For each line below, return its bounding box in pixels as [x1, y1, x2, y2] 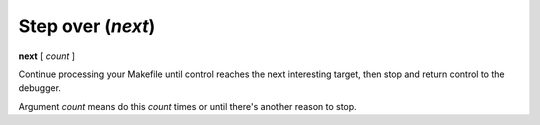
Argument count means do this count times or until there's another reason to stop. [18, 100, 357, 112]
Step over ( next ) [18, 15, 156, 37]
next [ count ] [18, 50, 75, 62]
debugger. [18, 82, 62, 94]
